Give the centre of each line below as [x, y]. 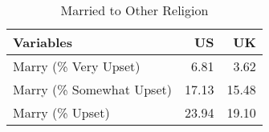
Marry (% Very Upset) [77, 66]
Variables [43, 42]
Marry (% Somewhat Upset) [92, 89]
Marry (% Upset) [61, 112]
